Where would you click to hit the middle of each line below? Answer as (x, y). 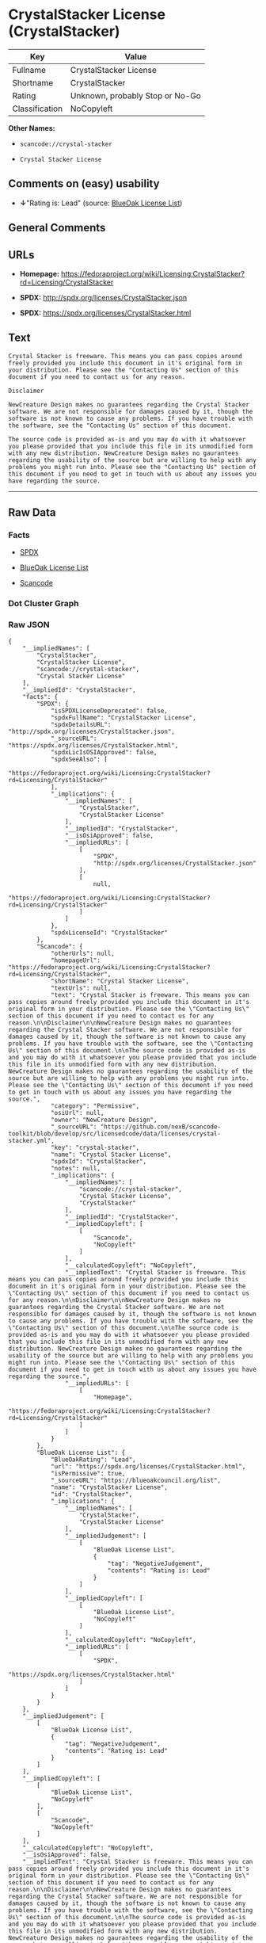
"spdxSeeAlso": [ (79, 759)
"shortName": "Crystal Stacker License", (120, 981)
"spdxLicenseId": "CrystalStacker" (109, 933)
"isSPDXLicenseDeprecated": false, (109, 711)
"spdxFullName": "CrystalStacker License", (123, 718)
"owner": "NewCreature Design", (104, 1120)
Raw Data (32, 513)
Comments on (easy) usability (84, 184)
